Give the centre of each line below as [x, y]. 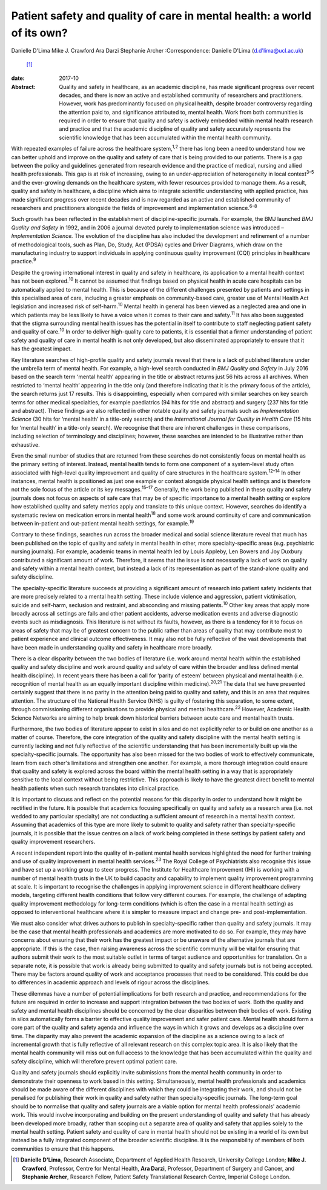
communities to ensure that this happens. [63, 1149]
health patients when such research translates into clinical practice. [95, 788]
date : [18, 78]
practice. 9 [24, 261]
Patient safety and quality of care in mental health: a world [161, 16]
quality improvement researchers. [53, 842]
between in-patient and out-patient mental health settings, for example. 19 [103, 523]
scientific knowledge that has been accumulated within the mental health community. [165, 137]
